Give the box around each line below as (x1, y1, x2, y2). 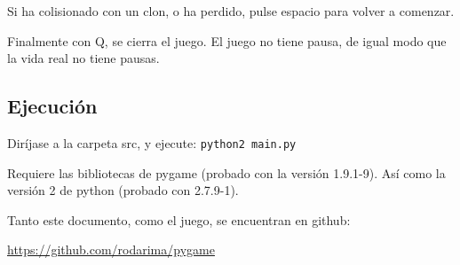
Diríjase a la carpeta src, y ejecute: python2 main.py (7, 133, 297, 152)
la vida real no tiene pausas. (7, 49, 160, 67)
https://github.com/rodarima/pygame (7, 240, 215, 259)
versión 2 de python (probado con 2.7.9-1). (7, 181, 239, 199)
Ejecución (7, 92, 98, 120)
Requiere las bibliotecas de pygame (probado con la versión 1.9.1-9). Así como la (7, 163, 446, 182)
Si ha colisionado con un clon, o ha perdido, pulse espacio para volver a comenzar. (7, 2, 455, 19)
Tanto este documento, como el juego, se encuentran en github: (7, 210, 351, 229)
